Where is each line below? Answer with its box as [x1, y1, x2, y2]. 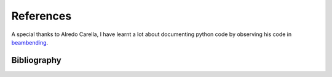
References [11, 9, 72, 23]
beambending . [11, 38, 49, 46]
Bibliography [11, 55, 61, 65]
